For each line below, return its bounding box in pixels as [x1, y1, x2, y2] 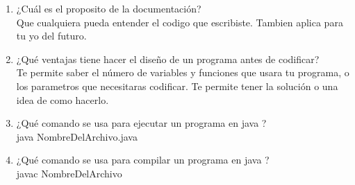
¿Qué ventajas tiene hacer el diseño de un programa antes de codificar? [16, 51, 320, 66]
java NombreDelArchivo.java [16, 129, 138, 143]
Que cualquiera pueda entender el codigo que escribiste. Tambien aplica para [16, 15, 343, 29]
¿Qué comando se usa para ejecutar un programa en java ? [16, 116, 267, 130]
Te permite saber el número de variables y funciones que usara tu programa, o [16, 65, 349, 80]
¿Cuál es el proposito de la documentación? [16, 1, 201, 15]
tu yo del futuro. [16, 28, 87, 43]
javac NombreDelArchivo [16, 166, 122, 180]
